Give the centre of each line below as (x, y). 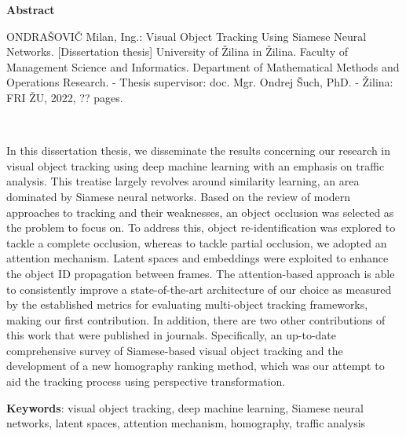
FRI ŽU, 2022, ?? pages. (65, 97)
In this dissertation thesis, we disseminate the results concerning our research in (199, 150)
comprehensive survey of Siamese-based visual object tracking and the (175, 350)
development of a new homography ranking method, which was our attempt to (196, 366)
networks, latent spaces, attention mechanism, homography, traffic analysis (186, 423)
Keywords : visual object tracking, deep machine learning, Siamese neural (185, 407)
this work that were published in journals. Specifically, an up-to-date (172, 335)
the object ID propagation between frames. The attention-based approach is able (201, 273)
